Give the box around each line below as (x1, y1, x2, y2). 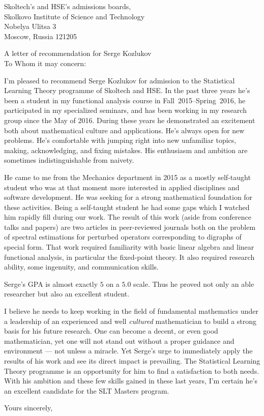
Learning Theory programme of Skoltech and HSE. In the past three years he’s (4, 85, 250, 96)
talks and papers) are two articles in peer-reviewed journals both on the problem (4, 221, 256, 232)
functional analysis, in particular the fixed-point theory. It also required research (4, 251, 255, 262)
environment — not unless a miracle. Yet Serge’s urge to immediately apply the (4, 345, 253, 356)
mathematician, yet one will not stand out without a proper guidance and (4, 335, 234, 346)
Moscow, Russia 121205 (4, 31, 77, 41)
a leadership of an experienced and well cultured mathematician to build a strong (4, 315, 257, 326)
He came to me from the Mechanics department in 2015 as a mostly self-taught (4, 171, 251, 182)
